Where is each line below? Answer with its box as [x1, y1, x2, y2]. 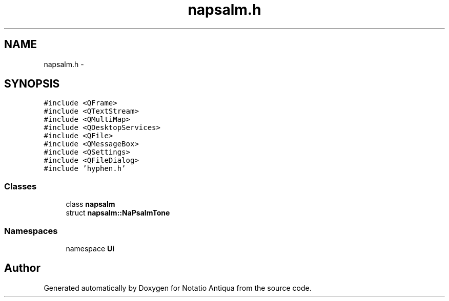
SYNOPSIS [4, 77, 60, 91]
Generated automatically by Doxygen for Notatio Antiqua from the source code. [44, 283, 312, 292]
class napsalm [66, 200, 115, 209]
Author [4, 262, 40, 275]
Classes [4, 181, 37, 191]
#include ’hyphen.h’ [44, 164, 126, 173]
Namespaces [4, 225, 58, 236]
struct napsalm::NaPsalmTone [66, 208, 170, 218]
